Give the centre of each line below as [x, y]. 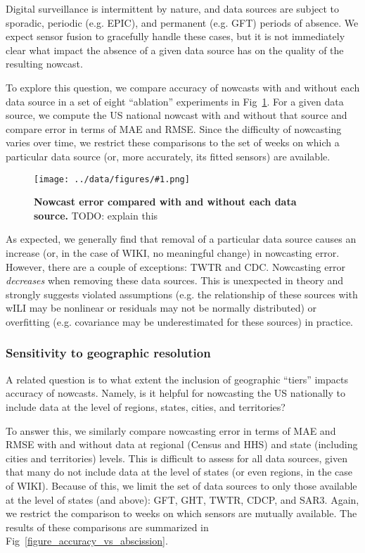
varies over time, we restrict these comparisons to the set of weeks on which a [173, 142]
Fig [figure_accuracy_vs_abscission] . [87, 541]
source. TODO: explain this [96, 215]
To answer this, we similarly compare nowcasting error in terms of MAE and [171, 430]
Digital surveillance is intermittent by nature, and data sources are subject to [173, 8]
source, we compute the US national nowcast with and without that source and [177, 115]
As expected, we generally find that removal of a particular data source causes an [181, 239]
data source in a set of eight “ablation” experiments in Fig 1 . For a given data [175, 101]
